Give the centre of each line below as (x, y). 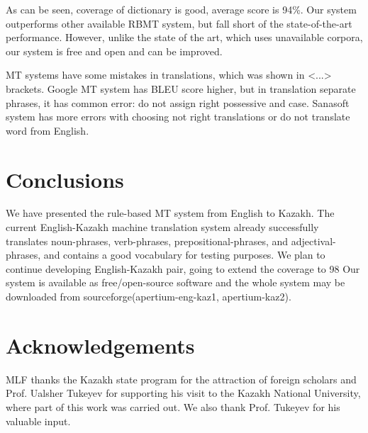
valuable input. (38, 421)
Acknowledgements (100, 345)
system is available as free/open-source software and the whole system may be (175, 282)
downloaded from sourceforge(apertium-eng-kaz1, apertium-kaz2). (149, 297)
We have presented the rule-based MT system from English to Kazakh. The (170, 213)
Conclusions (65, 179)
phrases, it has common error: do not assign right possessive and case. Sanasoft (178, 102)
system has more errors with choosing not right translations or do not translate (178, 117)
